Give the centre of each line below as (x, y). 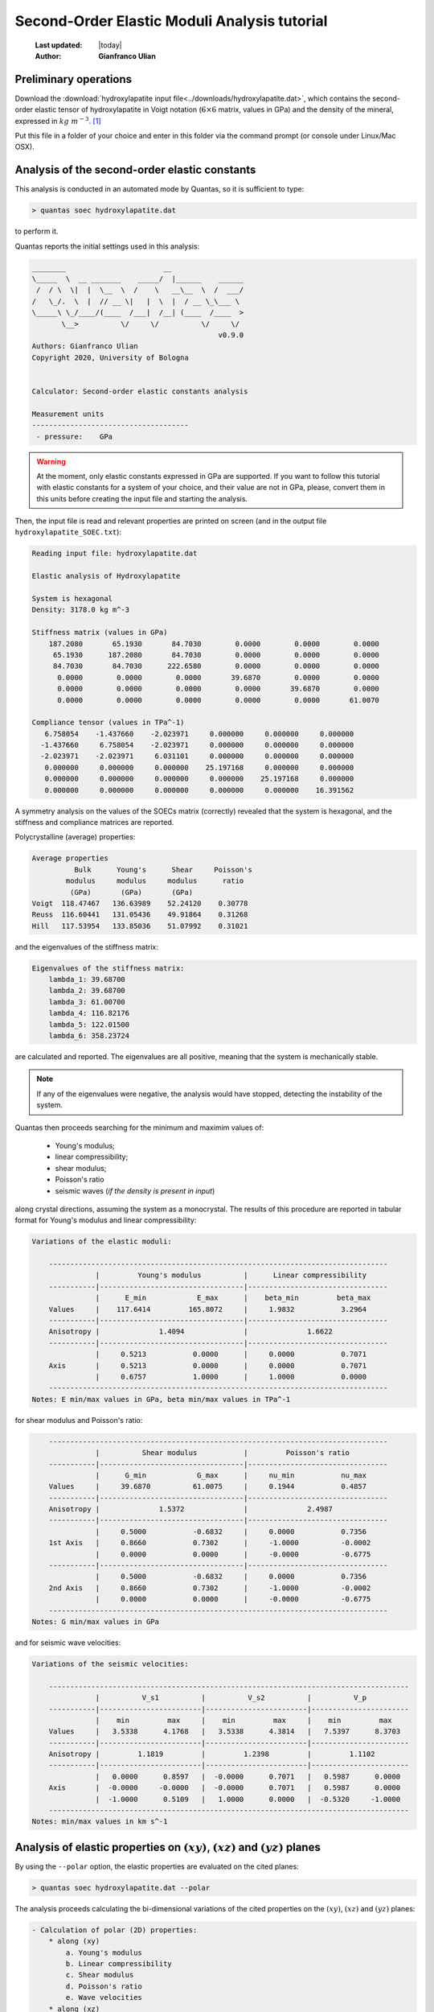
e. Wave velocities (104, 1998)
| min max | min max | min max (244, 1720)
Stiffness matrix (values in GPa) (100, 633)
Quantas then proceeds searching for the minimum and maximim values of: (139, 1128)
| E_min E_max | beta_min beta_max (233, 1298)
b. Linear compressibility (119, 1964)
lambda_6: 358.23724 (89, 1036)
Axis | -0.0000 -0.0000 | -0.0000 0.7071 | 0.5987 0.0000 (225, 1788)
